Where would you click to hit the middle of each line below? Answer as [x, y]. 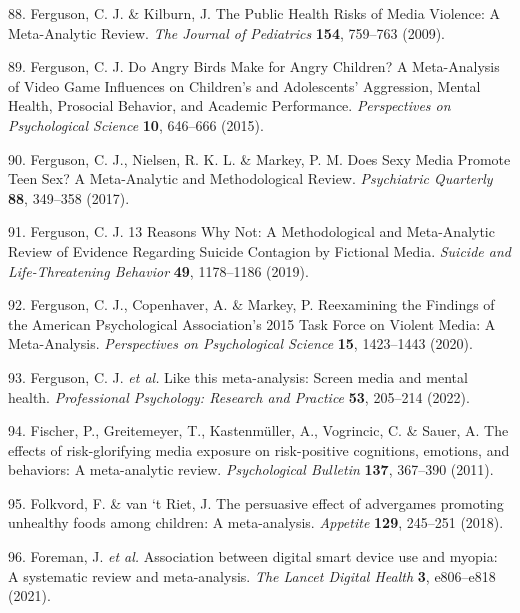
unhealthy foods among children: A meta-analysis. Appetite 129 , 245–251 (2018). [256, 522]
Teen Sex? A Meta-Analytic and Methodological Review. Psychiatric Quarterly [250, 178]
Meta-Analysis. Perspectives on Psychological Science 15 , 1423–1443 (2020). [240, 343]
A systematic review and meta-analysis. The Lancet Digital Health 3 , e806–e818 [252, 575]
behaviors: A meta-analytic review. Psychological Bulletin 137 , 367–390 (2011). [251, 469]
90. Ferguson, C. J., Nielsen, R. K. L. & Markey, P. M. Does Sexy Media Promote [259, 158]
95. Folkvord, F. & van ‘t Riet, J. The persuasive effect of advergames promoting [256, 502]
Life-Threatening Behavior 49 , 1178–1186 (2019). [158, 270]
